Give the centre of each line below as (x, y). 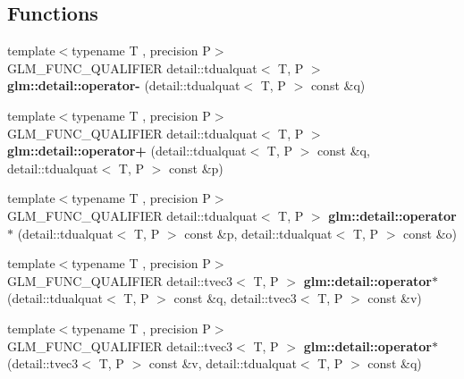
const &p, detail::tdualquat (258, 233)
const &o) (430, 233)
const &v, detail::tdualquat (223, 363)
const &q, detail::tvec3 (235, 298)
